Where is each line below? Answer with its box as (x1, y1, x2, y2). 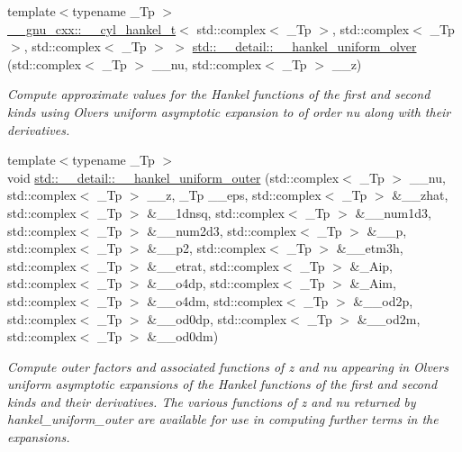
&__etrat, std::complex (147, 256, 279, 275)
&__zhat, (392, 185, 448, 204)
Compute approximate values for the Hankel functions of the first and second (7, 85, 430, 104)
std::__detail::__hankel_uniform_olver (192, 37, 417, 56)
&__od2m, (357, 309, 421, 328)
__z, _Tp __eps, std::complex (147, 185, 322, 204)
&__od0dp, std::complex (147, 309, 287, 328)
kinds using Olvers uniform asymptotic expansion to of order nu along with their (7, 102, 451, 121)
